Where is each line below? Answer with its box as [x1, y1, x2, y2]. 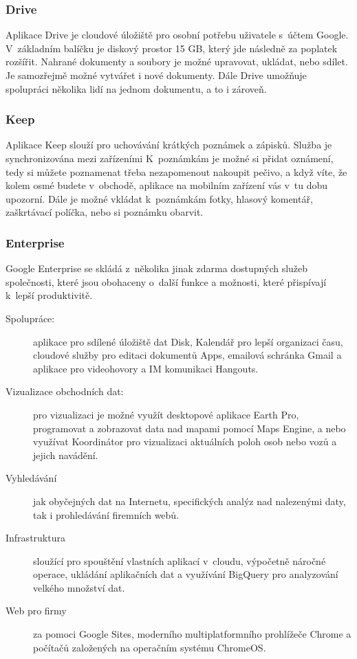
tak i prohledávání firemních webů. [33, 507, 180, 522]
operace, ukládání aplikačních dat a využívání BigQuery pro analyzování [33, 567, 338, 581]
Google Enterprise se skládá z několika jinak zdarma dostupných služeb [6, 261, 308, 276]
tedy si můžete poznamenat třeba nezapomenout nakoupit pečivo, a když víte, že [6, 164, 347, 179]
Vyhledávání [6, 471, 57, 485]
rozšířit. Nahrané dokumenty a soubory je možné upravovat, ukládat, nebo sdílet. [6, 54, 348, 69]
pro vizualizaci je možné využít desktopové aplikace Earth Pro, [33, 407, 299, 421]
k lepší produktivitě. [6, 288, 93, 302]
